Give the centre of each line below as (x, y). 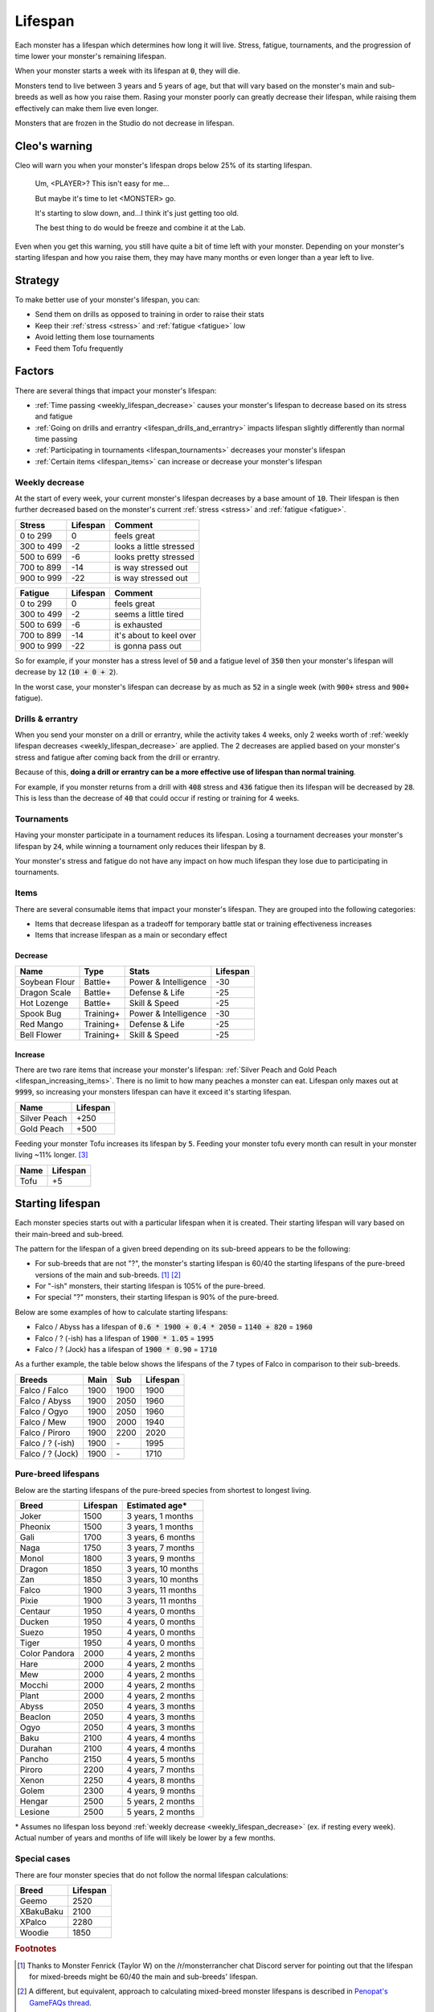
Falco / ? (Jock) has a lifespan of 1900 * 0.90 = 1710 (126, 1350)
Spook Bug (41, 1013)
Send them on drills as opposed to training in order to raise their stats (149, 315)
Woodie (34, 1932)
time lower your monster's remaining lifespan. (90, 56)
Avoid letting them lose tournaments (95, 337)
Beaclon (35, 1717)
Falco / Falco (44, 1390)
